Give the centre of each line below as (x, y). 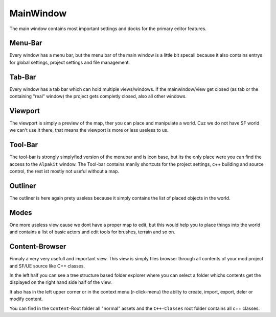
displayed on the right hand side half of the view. (61, 282)
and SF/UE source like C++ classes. (47, 266)
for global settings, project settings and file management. (70, 62)
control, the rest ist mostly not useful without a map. (64, 172)
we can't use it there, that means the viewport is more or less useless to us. (89, 130)
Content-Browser (38, 247)
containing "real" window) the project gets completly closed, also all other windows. (98, 96)
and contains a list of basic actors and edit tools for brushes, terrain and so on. (93, 232)
